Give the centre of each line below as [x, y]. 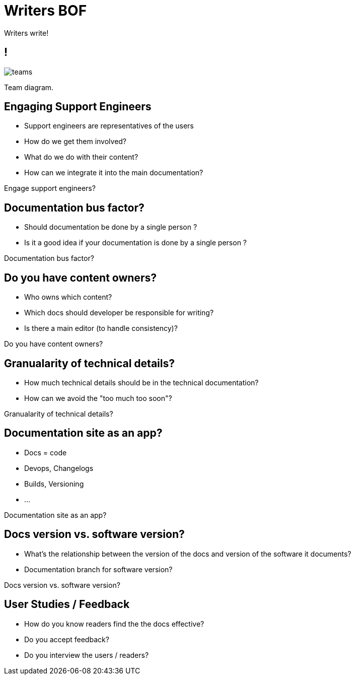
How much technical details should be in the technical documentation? [141, 382]
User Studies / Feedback [67, 604]
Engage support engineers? [50, 188]
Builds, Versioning [54, 484]
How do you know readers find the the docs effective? [114, 624]
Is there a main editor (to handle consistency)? [101, 328]
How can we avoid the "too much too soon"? [98, 398]
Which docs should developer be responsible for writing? [119, 313]
